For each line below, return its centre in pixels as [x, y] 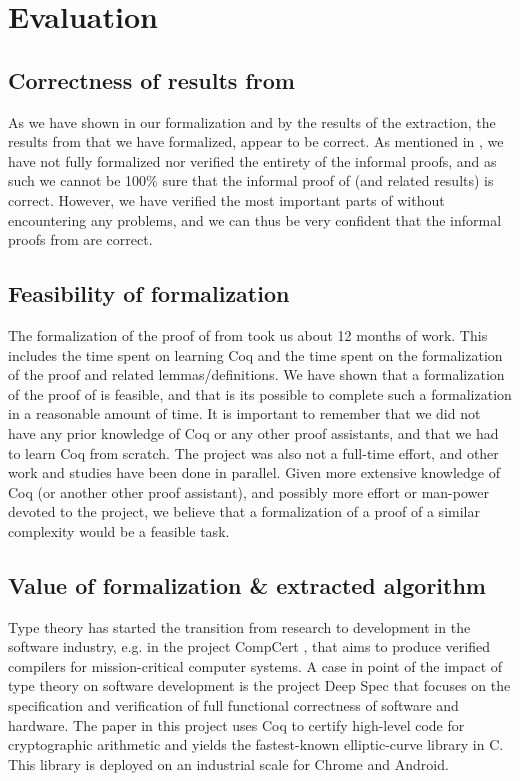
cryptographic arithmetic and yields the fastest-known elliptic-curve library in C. [256, 744]
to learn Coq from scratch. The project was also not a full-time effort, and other [253, 452]
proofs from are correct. [80, 239]
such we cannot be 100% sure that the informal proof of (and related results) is [251, 180]
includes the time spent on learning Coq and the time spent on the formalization [255, 354]
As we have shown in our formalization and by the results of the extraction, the [252, 121]
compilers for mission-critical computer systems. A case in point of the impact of [255, 665]
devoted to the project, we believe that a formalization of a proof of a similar [244, 511]
